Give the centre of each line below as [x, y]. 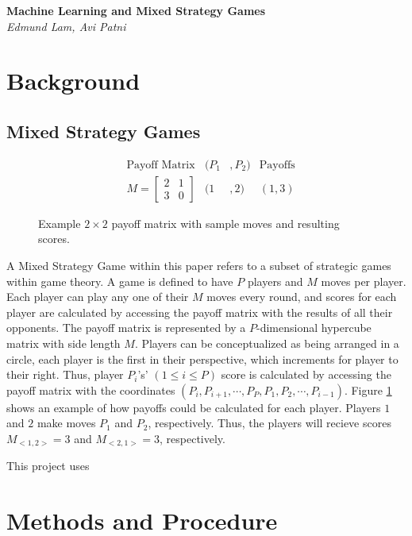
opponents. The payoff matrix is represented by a [126, 328]
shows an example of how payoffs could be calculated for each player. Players [194, 407]
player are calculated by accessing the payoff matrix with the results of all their [200, 312]
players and [275, 281]
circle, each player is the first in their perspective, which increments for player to [202, 359]
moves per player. [364, 281]
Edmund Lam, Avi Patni [66, 26]
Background [73, 81]
